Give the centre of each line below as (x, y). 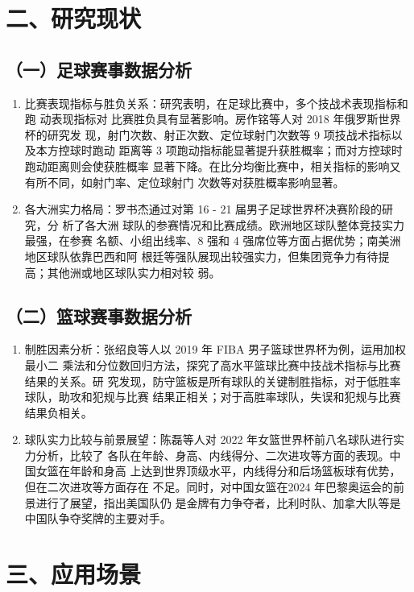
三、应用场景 (74, 574)
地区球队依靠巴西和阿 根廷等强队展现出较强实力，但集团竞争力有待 (201, 256)
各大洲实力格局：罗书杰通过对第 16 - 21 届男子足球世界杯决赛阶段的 (203, 209)
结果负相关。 (58, 412)
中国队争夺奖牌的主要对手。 (98, 518)
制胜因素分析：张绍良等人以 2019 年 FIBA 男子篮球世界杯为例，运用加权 (215, 349)
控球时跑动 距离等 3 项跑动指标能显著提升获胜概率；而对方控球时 (230, 150)
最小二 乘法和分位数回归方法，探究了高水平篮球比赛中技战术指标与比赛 (213, 364)
